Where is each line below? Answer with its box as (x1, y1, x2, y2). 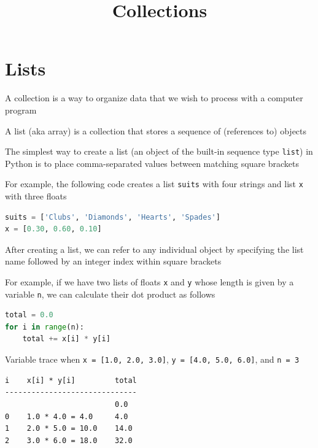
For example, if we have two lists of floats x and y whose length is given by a (5, 275, 294, 288)
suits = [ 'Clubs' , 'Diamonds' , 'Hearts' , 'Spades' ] (5, 212, 220, 222)
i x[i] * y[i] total (5, 376, 137, 385)
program (5, 103, 37, 116)
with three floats (5, 190, 67, 202)
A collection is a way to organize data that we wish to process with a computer (5, 91, 303, 104)
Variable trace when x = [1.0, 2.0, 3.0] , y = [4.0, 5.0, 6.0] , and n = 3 (5, 353, 300, 366)
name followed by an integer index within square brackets (5, 255, 222, 268)
